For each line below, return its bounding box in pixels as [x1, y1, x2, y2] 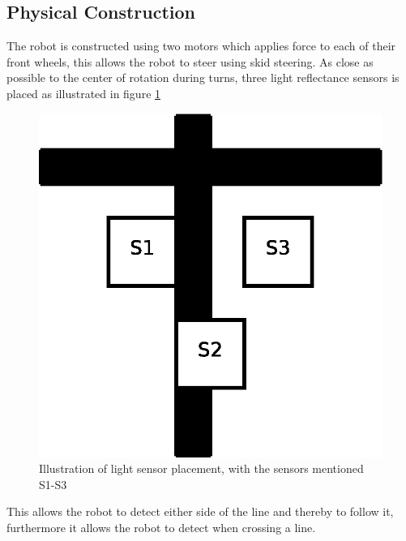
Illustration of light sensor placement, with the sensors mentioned [39, 460, 364, 477]
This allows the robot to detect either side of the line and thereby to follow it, [6, 503, 394, 520]
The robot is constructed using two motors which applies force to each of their [6, 37, 396, 54]
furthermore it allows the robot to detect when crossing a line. [6, 518, 316, 535]
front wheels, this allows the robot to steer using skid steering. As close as [6, 53, 374, 70]
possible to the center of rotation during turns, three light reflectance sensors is [6, 69, 400, 86]
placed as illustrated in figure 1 [6, 84, 161, 101]
